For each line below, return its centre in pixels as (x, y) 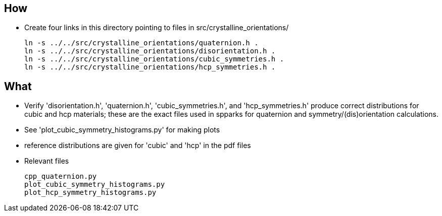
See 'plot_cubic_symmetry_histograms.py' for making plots (122, 130)
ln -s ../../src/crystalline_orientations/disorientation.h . (150, 51)
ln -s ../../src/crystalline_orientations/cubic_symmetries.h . (154, 59)
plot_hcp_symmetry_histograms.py (90, 193)
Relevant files (47, 161)
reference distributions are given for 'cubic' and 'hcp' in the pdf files (138, 146)
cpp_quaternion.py (61, 176)
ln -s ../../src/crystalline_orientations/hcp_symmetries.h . (150, 67)
